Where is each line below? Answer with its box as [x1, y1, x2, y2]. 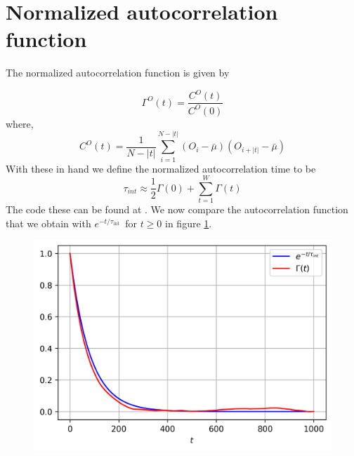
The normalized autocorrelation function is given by [6, 65, 230, 80]
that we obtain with [6, 215, 91, 230]
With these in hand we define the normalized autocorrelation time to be [6, 161, 316, 175]
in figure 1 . [165, 215, 212, 230]
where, [6, 116, 34, 130]
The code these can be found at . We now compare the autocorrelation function [6, 202, 348, 217]
